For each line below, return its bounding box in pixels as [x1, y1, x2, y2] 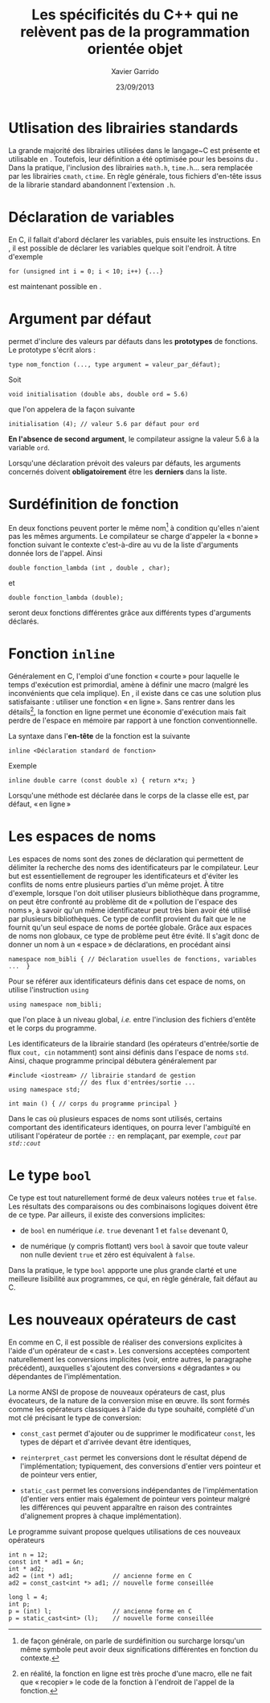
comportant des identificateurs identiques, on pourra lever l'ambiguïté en [8, 1122, 251, 1132]
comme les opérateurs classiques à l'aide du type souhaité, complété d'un [8, 1404, 255, 1414]
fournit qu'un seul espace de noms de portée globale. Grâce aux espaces [8, 922, 252, 932]
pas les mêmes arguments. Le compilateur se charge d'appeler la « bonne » [8, 532, 259, 541]
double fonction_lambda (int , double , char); [8, 564, 171, 573]
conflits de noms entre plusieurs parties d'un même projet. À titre [8, 880, 224, 889]
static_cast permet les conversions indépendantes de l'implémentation [19, 1485, 259, 1495]
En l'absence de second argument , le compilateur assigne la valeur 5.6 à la [8, 433, 260, 444]
